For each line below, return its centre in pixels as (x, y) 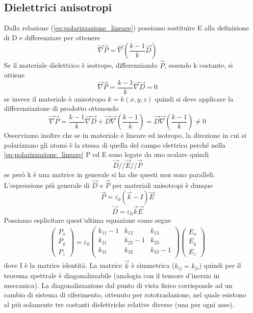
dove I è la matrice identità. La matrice (63, 265)
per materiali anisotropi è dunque (162, 185)
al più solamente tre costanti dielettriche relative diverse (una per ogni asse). (119, 304)
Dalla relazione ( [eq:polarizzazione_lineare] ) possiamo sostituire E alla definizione (126, 28)
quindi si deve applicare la (194, 98)
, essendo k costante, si (199, 65)
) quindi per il (220, 265)
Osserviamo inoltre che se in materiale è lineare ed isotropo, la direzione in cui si (125, 135)
